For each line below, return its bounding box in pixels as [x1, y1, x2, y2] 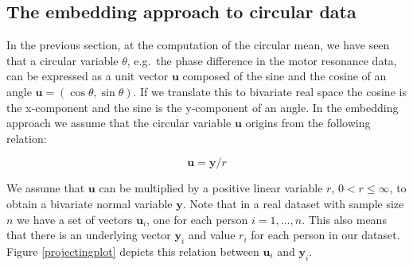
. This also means [302, 211, 387, 227]
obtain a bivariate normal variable [6, 195, 173, 211]
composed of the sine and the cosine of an [182, 68, 387, 84]
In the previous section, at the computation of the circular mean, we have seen [6, 37, 390, 53]
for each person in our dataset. [251, 226, 400, 243]
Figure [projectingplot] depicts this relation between [6, 242, 259, 259]
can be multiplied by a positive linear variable [99, 180, 323, 196]
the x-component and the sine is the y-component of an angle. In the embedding [6, 99, 399, 115]
